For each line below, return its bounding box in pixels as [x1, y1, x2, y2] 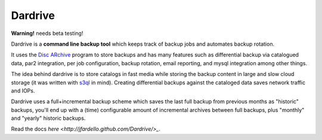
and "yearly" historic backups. [11, 114, 86, 122]
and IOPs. [11, 87, 35, 94]
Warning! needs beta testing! [11, 30, 83, 37]
